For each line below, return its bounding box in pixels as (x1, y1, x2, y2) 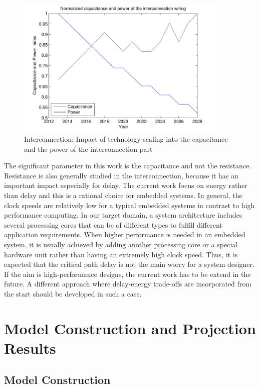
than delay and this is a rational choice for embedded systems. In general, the (4, 189, 242, 200)
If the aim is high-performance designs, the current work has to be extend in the (4, 268, 251, 279)
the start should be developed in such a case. (4, 288, 142, 299)
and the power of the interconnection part (24, 143, 153, 154)
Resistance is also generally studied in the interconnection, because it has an (4, 170, 238, 180)
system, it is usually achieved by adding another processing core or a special (4, 239, 238, 249)
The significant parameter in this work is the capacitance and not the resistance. (4, 160, 251, 171)
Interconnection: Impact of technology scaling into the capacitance (24, 133, 228, 144)
